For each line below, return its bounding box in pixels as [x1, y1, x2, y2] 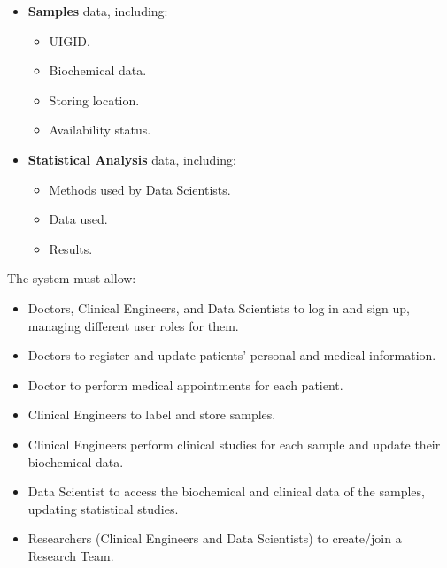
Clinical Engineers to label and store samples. [27, 405, 276, 424]
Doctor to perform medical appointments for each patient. [27, 375, 343, 394]
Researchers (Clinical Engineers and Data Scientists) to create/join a [27, 529, 402, 548]
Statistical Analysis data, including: [27, 150, 236, 168]
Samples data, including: [27, 2, 168, 19]
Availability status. [49, 120, 151, 139]
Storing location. [49, 90, 140, 109]
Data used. [49, 210, 108, 228]
